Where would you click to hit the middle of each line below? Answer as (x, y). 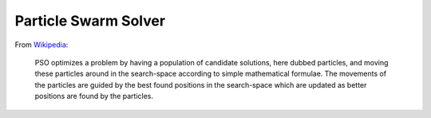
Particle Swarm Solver (90, 21)
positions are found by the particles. (94, 96)
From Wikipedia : (42, 45)
